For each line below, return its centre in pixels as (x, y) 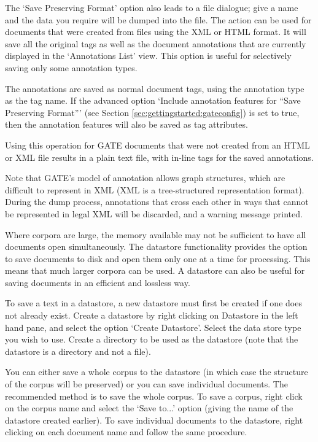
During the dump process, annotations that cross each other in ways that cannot (157, 202)
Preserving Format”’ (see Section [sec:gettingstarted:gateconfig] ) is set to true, (152, 112)
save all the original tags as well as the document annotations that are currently (156, 43)
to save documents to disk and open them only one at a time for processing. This (158, 258)
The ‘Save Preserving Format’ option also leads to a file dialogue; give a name (152, 7)
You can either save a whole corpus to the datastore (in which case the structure (157, 372)
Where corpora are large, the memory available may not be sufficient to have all (156, 234)
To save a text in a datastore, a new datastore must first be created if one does (153, 303)
